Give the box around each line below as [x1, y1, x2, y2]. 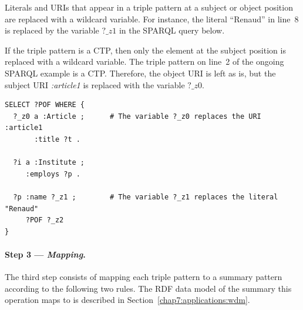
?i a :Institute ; [13, 158, 85, 167]
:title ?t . [34, 135, 80, 144]
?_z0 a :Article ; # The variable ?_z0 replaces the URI [13, 112, 261, 121]
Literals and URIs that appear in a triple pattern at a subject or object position [5, 1, 293, 13]
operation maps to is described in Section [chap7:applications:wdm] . [5, 294, 250, 306]
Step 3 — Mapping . [5, 248, 86, 260]
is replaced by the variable [5, 24, 99, 36]
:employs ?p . [25, 169, 80, 178]
